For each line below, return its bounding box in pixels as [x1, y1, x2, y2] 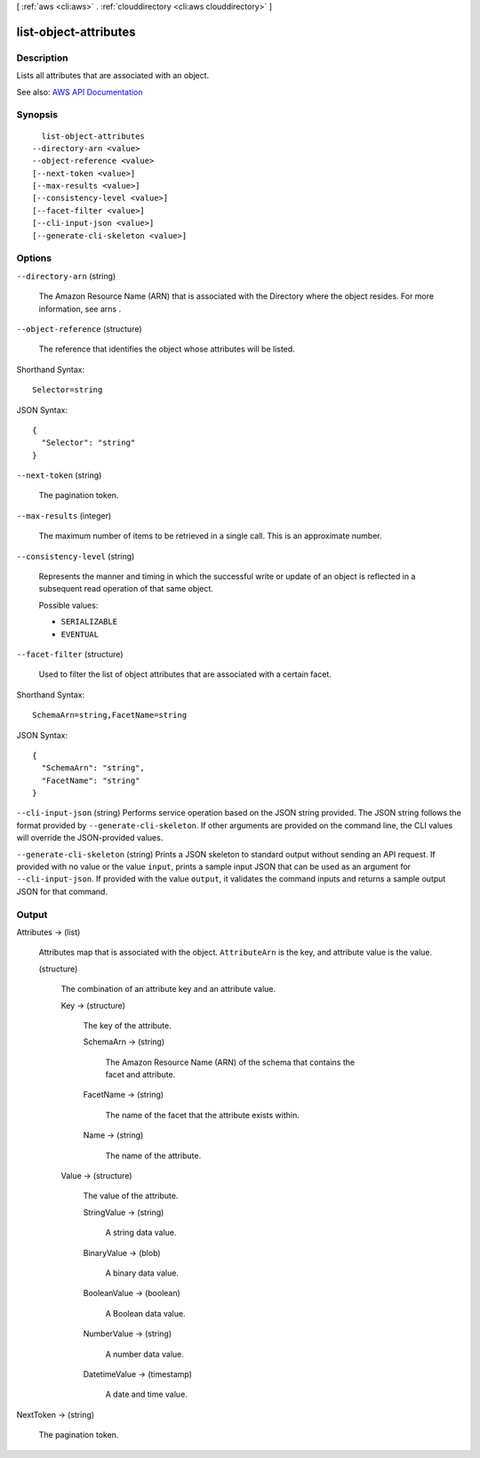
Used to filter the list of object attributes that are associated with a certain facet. [38, 669, 332, 680]
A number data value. [105, 1349, 184, 1359]
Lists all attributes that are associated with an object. [16, 70, 210, 81]
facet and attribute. [105, 1069, 176, 1080]
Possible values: [38, 600, 99, 610]
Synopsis [16, 109, 58, 121]
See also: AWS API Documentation [16, 86, 143, 97]
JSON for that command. [16, 886, 108, 897]
